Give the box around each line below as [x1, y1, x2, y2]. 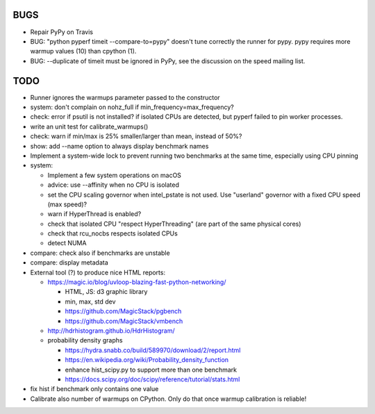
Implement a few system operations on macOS [47, 171, 182, 179]
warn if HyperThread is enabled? [47, 210, 142, 218]
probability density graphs [47, 336, 123, 345]
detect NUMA [47, 239, 87, 247]
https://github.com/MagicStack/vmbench [65, 317, 183, 325]
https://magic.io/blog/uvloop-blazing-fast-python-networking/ [47, 278, 226, 286]
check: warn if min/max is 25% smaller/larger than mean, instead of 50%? [30, 132, 242, 140]
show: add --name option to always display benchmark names [30, 142, 209, 150]
